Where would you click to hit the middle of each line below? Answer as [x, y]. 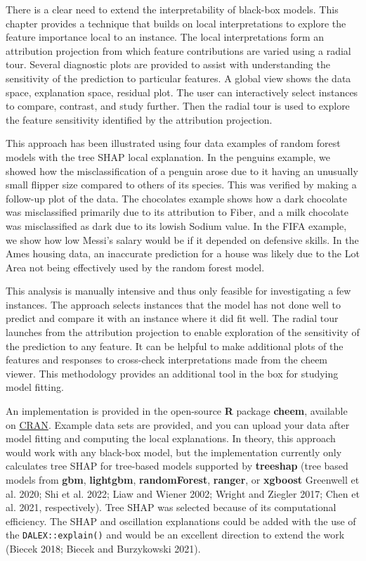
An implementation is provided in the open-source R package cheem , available [177, 411]
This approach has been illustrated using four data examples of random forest [173, 143]
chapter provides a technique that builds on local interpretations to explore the [176, 23]
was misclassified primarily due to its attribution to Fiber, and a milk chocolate [177, 212]
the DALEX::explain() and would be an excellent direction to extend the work [175, 535]
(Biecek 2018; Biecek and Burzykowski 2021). [103, 549]
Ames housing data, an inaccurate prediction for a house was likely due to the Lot [183, 253]
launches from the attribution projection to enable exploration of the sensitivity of [183, 332]
